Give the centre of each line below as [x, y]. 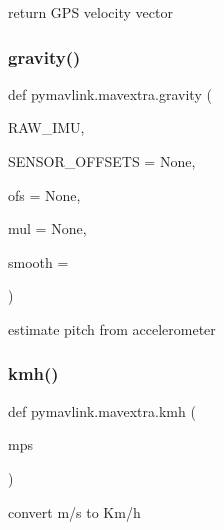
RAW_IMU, [46, 127]
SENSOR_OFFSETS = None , [102, 161]
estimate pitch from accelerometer [112, 328]
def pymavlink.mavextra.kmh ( [102, 410]
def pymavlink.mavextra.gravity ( [110, 93]
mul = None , [47, 228]
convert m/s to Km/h [74, 511]
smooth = [38, 261]
